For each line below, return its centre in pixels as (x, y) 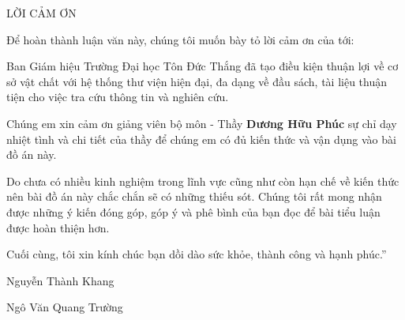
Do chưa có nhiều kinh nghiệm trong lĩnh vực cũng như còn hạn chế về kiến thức (203, 181)
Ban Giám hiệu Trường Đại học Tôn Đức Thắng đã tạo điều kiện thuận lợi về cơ (202, 66)
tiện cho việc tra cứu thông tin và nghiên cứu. (118, 97)
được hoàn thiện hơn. (58, 227)
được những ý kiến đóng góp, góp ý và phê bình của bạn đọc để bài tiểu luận (193, 211)
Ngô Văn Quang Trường (65, 307)
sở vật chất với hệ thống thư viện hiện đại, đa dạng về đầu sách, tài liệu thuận (197, 81)
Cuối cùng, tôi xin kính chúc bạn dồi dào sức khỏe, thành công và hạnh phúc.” (197, 254)
